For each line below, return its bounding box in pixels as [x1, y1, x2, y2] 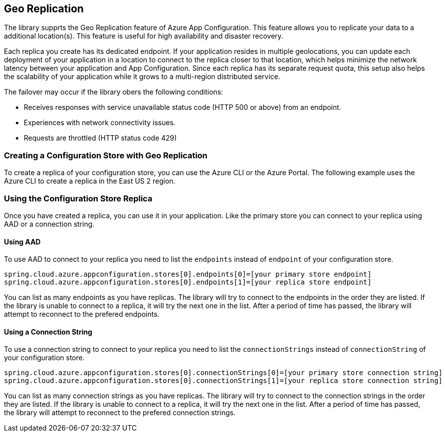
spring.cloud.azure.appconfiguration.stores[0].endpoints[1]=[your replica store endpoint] [4, 278, 372, 287]
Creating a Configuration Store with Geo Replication [4, 150, 208, 160]
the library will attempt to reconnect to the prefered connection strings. [4, 408, 236, 417]
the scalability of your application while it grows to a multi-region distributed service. [4, 72, 280, 81]
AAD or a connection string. [4, 219, 95, 228]
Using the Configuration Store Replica [4, 193, 153, 203]
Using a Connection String [4, 327, 93, 336]
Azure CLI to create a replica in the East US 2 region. [4, 177, 175, 186]
